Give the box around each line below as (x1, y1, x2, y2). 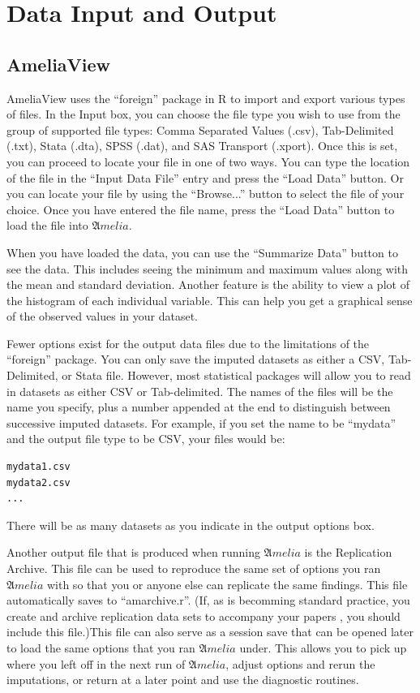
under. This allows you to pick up (239, 639, 407, 656)
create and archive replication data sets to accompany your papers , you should (6, 607, 401, 624)
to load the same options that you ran (6, 639, 195, 656)
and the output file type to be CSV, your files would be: (6, 430, 285, 447)
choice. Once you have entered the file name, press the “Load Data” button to (6, 200, 395, 217)
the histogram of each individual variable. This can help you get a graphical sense (6, 291, 413, 308)
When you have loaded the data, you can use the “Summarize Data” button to (6, 243, 398, 260)
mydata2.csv (6, 476, 71, 489)
